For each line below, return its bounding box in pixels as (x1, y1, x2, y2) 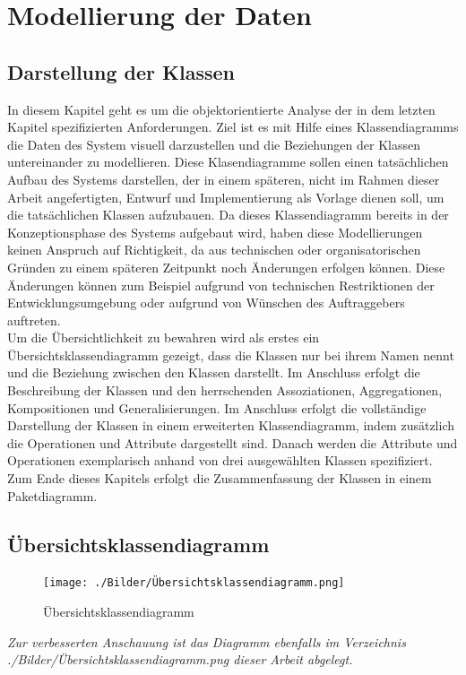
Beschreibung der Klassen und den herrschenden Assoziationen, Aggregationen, (7, 381, 443, 400)
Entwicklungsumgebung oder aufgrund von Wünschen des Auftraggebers (7, 293, 405, 312)
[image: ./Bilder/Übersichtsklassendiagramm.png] (43, 576, 345, 590)
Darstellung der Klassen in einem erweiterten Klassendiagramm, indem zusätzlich (7, 416, 454, 435)
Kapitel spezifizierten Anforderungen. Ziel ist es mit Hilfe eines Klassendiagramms (7, 117, 459, 136)
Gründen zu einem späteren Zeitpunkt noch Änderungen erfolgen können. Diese (7, 257, 445, 276)
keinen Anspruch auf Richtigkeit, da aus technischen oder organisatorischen (7, 240, 421, 259)
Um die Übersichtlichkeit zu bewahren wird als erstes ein (7, 328, 320, 347)
